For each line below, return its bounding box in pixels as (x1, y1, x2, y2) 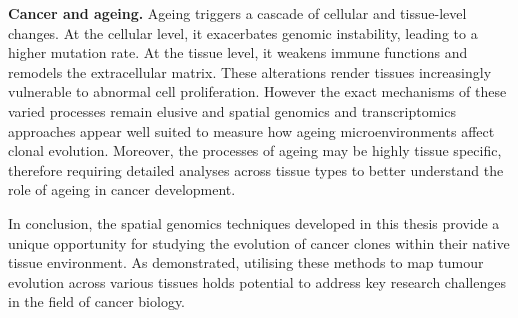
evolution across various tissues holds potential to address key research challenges (8, 271, 506, 292)
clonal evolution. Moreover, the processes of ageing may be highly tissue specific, (8, 140, 502, 161)
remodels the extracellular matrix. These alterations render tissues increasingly (8, 61, 492, 82)
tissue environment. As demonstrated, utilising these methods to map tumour (8, 252, 484, 273)
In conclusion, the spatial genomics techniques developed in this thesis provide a (8, 212, 500, 233)
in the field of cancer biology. (8, 291, 186, 312)
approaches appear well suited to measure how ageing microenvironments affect (8, 120, 495, 141)
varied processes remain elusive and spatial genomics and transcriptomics (8, 100, 456, 121)
